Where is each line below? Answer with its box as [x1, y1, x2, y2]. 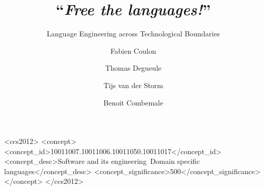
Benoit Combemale [103, 97, 164, 108]
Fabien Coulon [110, 45, 156, 56]
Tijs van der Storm [103, 79, 164, 90]
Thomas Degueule [105, 62, 161, 73]
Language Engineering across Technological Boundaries [47, 28, 220, 39]
